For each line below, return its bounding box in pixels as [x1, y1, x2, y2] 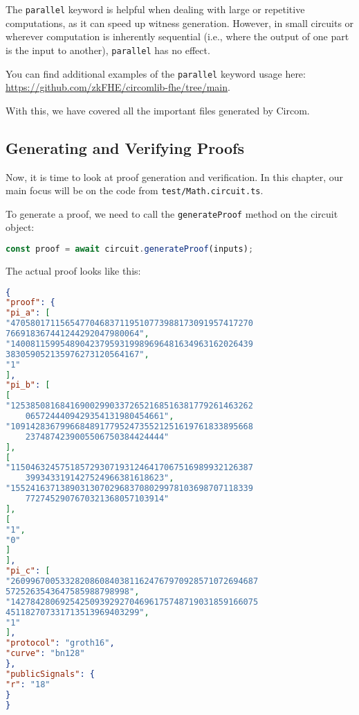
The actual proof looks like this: [6, 263, 141, 277]
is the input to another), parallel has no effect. [6, 42, 210, 57]
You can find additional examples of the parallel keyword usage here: [6, 66, 306, 80]
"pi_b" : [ [6, 380, 50, 390]
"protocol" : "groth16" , [6, 638, 115, 648]
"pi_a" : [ [6, 308, 50, 318]
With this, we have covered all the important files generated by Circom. [6, 103, 310, 117]
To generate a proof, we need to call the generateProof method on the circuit [6, 206, 338, 221]
